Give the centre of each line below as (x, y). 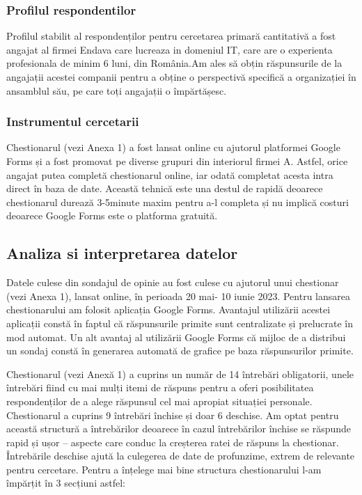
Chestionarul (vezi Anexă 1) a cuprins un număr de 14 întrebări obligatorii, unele (180, 374)
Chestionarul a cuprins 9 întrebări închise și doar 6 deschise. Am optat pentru (173, 415)
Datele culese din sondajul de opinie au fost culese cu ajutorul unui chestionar (173, 282)
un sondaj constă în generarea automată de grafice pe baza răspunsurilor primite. (180, 351)
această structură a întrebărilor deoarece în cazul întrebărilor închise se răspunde (179, 429)
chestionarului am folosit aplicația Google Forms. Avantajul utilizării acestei (168, 309)
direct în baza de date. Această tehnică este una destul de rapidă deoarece (165, 188)
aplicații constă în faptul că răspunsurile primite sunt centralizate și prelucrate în (180, 323)
